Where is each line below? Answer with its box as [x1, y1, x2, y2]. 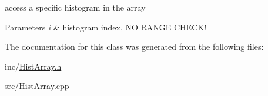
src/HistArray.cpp [5, 80, 69, 92]
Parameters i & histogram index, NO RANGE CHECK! [5, 20, 207, 33]
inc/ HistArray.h [5, 60, 62, 72]
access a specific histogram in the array [5, 1, 146, 13]
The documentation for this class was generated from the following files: [5, 40, 264, 53]
